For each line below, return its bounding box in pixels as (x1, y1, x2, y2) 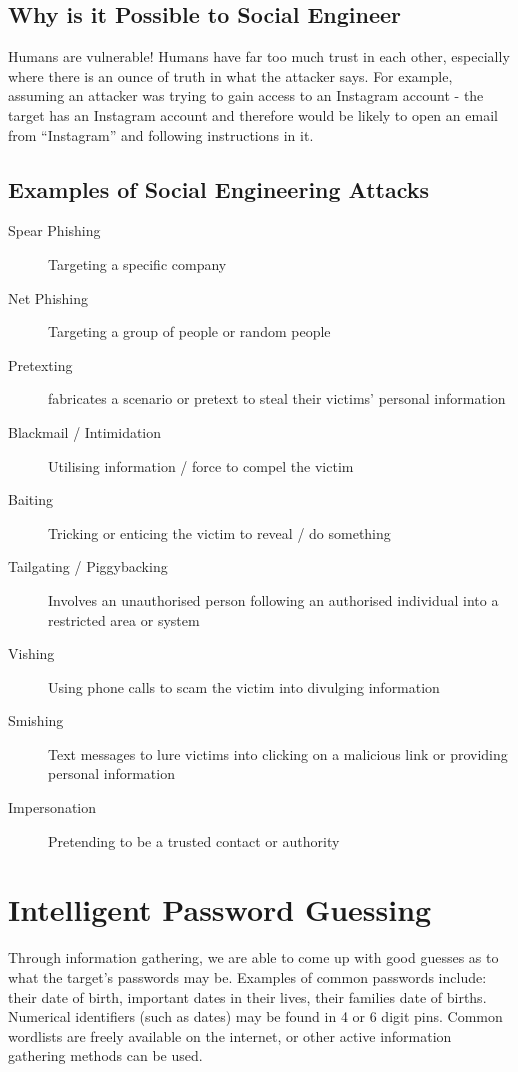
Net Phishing (8, 287, 89, 308)
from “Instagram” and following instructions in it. (8, 124, 314, 145)
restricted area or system (48, 609, 200, 630)
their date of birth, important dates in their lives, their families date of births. (8, 986, 487, 1007)
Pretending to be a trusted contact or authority (48, 830, 340, 851)
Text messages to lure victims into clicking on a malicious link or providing (48, 743, 508, 764)
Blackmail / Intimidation (8, 421, 162, 442)
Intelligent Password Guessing (8, 889, 432, 930)
